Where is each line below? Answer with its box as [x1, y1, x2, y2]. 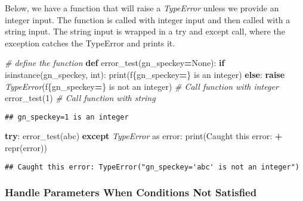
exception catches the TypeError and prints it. [5, 36, 175, 49]
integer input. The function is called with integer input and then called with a [5, 13, 290, 26]
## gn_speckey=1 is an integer [5, 112, 129, 121]
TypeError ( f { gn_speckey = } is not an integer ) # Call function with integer [5, 80, 279, 92]
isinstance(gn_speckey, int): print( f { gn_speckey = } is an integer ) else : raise [5, 68, 285, 80]
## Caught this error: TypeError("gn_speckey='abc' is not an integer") [5, 162, 299, 171]
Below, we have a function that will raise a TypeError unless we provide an [5, 2, 279, 14]
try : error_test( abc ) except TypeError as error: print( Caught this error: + [5, 130, 283, 142]
